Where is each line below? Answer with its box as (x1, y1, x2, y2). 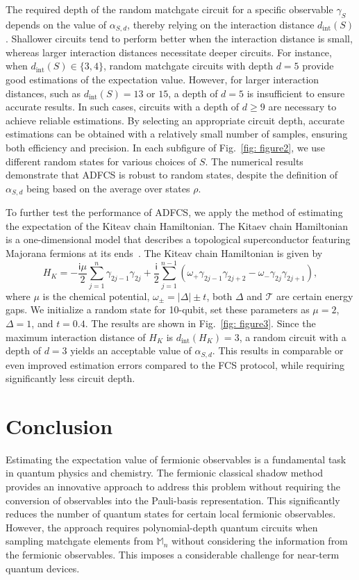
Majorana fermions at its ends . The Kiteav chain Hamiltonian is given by (6, 246, 323, 260)
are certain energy (276, 288, 353, 303)
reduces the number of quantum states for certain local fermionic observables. (6, 506, 336, 521)
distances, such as (6, 85, 81, 100)
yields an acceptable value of (70, 343, 192, 358)
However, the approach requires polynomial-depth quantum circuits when (6, 520, 318, 534)
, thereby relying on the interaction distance (127, 17, 315, 31)
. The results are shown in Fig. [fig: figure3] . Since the (85, 315, 316, 330)
